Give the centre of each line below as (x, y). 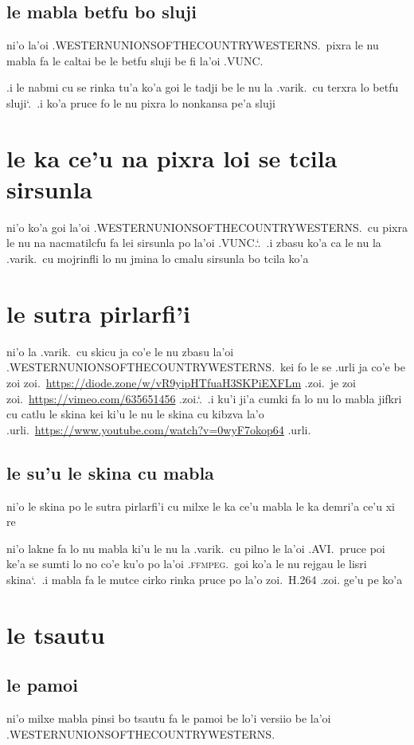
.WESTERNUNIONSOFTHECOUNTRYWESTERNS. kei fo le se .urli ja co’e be (206, 367)
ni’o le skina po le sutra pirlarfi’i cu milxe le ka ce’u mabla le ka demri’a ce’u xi (201, 506)
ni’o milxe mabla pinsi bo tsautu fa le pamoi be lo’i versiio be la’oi (169, 718)
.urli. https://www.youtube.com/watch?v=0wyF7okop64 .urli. (159, 429)
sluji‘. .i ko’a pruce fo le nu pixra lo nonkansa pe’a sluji (141, 102)
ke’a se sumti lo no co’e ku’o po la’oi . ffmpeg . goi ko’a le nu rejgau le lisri (187, 564)
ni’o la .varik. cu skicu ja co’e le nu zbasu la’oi (120, 351)
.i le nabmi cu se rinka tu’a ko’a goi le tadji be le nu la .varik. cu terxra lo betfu (203, 87)
